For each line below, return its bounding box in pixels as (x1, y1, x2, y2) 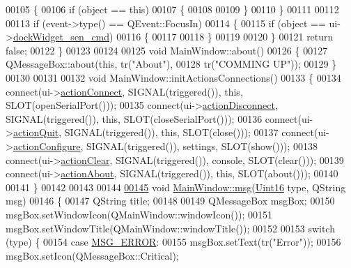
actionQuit (13, 125, 59, 140)
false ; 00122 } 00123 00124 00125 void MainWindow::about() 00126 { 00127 (6, 43, 328, 57)
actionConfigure (13, 138, 81, 153)
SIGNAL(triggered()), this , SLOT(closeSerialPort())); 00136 (6, 111, 263, 126)
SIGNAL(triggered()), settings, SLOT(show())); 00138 (86, 138, 318, 153)
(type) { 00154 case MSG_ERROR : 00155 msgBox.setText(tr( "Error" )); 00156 (6, 234, 341, 249)
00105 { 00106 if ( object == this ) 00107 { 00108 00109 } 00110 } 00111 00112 (6, 2, 339, 16)
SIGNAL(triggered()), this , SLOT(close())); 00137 (64, 125, 279, 140)
